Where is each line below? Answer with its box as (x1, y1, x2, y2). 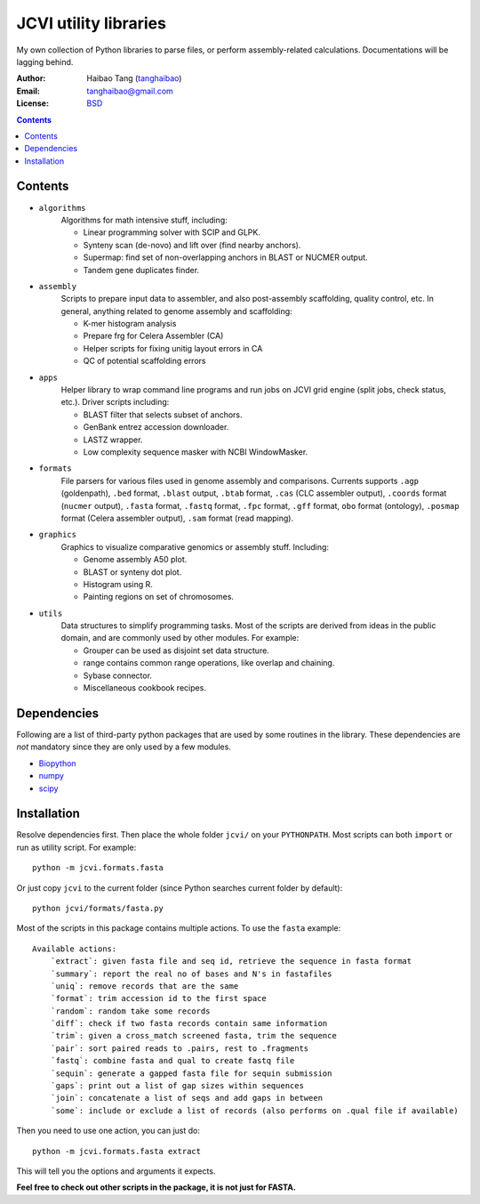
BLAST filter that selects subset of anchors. (83, 409, 244, 420)
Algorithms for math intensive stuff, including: (60, 214, 228, 225)
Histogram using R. (83, 578, 153, 589)
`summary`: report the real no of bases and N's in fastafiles (50, 968, 332, 979)
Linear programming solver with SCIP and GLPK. (83, 227, 261, 238)
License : (16, 98, 49, 109)
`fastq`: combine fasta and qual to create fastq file (50, 1055, 295, 1066)
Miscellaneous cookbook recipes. (83, 683, 206, 693)
